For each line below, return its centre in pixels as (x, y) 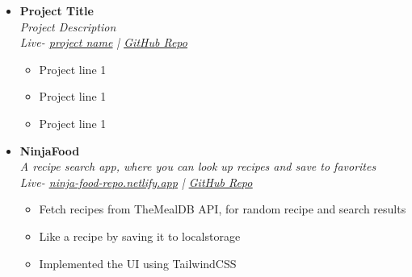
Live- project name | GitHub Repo (103, 42)
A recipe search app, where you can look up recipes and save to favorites (198, 166)
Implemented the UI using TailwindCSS (138, 263)
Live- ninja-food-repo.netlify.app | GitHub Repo (136, 182)
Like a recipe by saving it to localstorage (140, 236)
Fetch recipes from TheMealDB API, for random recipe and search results (223, 209)
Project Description (68, 26)
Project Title (57, 10)
